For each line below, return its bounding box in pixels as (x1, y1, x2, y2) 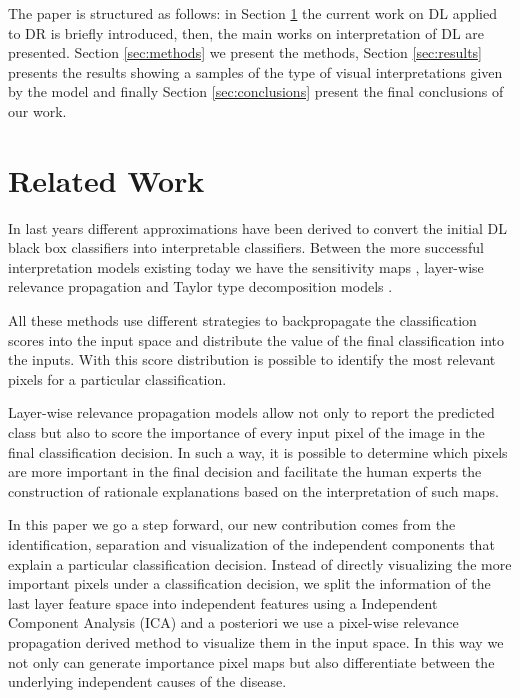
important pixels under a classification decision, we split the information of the (8, 573, 491, 594)
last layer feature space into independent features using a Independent (8, 592, 438, 613)
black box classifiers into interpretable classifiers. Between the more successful (8, 237, 484, 258)
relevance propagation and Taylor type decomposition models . (8, 276, 393, 297)
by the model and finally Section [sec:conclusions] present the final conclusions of (8, 81, 504, 102)
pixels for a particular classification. (8, 368, 227, 389)
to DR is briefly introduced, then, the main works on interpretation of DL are (8, 22, 485, 43)
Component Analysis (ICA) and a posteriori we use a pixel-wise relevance (8, 612, 459, 633)
